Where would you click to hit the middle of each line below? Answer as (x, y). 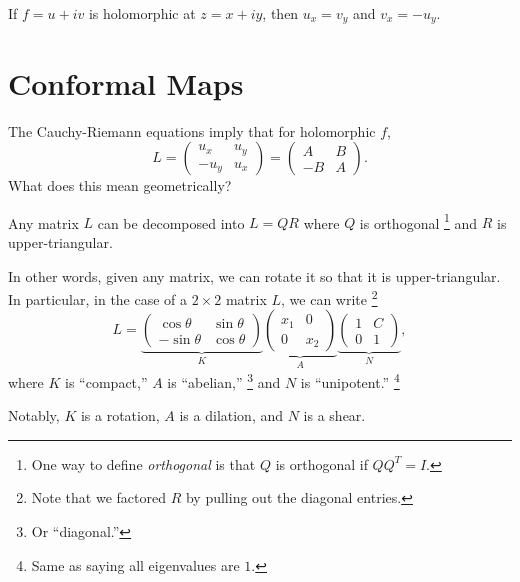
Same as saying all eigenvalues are (135, 564)
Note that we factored (98, 497)
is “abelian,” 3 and (224, 380)
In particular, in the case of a (98, 298)
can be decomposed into (171, 222)
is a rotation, (120, 415)
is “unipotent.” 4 (350, 380)
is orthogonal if (321, 463)
